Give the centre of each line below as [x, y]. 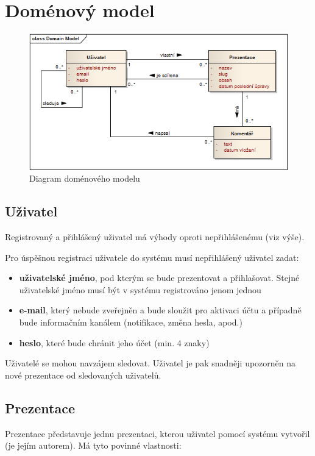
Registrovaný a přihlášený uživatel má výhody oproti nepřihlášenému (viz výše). [155, 237]
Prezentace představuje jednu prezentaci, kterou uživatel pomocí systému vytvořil [157, 433]
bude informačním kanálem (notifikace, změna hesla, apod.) [131, 322]
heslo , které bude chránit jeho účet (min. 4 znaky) [114, 342]
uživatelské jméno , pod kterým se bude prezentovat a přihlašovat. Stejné [159, 278]
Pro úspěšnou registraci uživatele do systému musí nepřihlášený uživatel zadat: [152, 257]
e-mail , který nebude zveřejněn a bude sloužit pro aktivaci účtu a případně [160, 310]
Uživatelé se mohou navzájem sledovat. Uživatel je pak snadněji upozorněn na [150, 363]
